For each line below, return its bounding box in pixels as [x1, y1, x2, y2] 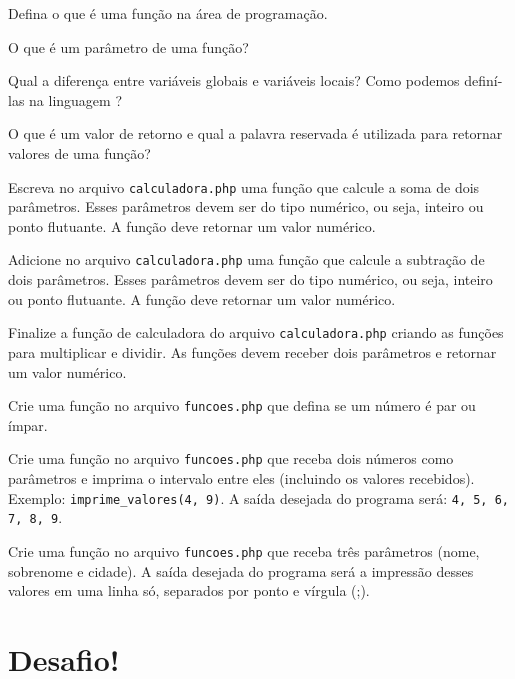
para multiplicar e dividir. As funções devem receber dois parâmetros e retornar [8, 341, 497, 362]
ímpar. [8, 414, 48, 435]
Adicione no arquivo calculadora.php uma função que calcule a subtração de [8, 249, 485, 270]
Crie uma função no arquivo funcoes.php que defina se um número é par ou [8, 395, 476, 416]
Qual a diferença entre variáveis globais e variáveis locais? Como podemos [8, 70, 460, 91]
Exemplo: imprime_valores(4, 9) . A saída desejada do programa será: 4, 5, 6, [8, 487, 510, 508]
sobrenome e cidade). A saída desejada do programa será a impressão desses [8, 560, 474, 581]
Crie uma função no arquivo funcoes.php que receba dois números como [8, 448, 454, 469]
